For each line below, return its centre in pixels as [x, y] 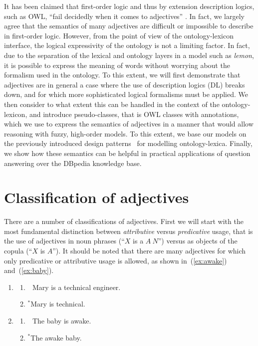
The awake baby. [56, 337]
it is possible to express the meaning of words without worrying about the [117, 65]
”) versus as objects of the [198, 241]
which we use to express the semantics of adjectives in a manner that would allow [129, 124]
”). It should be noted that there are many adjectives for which [149, 250]
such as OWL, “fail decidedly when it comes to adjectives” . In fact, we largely [124, 16]
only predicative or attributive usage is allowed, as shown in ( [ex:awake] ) [116, 260]
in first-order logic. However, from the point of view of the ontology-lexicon [119, 35]
